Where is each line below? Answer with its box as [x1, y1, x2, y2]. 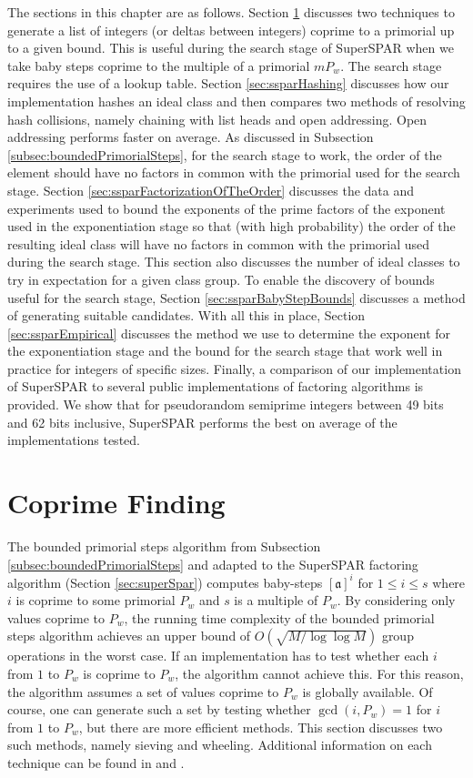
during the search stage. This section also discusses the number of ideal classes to [7, 252, 460, 271]
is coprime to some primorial [15, 591, 176, 610]
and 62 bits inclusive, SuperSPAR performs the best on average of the [7, 412, 398, 431]
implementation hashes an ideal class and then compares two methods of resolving [7, 91, 466, 110]
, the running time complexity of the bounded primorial [124, 608, 435, 627]
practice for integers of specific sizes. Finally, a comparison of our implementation [7, 359, 461, 378]
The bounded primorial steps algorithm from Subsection [7, 536, 321, 555]
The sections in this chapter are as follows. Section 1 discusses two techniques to [7, 3, 455, 21]
